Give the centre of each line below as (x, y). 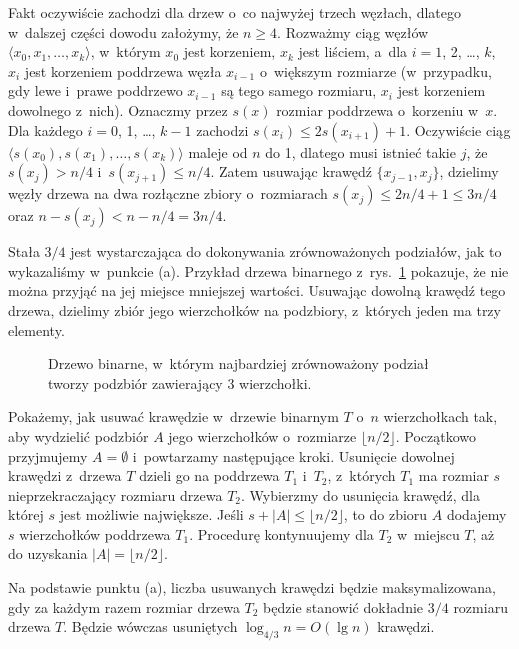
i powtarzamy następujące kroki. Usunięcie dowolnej (293, 455)
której (26, 514)
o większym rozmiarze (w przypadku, (375, 70)
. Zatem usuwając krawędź (291, 171)
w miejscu (428, 533)
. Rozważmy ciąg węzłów (353, 31)
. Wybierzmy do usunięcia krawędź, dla (360, 494)
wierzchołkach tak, (440, 416)
